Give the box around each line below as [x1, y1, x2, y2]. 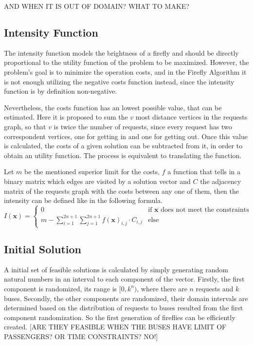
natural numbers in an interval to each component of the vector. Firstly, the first [4, 274, 245, 284]
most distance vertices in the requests [135, 112, 248, 122]
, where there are [137, 283, 187, 293]
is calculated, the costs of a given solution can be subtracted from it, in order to [4, 141, 243, 151]
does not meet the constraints [161, 206, 249, 213]
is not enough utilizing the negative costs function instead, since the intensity [4, 76, 235, 86]
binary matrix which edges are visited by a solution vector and [4, 176, 191, 186]
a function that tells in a [167, 166, 241, 177]
